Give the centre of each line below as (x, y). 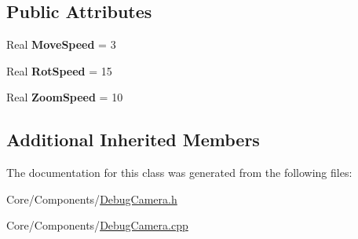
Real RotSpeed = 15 (59, 70)
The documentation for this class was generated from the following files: (179, 173)
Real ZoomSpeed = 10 (65, 97)
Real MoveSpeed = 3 (61, 44)
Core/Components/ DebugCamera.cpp (97, 225)
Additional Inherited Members (133, 140)
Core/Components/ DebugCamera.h (92, 199)
